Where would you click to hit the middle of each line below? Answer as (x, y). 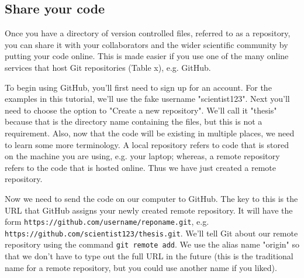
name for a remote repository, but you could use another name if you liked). (141, 267)
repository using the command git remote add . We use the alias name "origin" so (152, 244)
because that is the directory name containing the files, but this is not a (134, 121)
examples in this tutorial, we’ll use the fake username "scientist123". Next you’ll (147, 99)
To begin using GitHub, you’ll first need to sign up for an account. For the (138, 87)
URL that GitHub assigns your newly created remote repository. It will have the (149, 210)
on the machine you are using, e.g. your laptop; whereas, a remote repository (142, 156)
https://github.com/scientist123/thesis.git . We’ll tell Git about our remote (151, 233)
